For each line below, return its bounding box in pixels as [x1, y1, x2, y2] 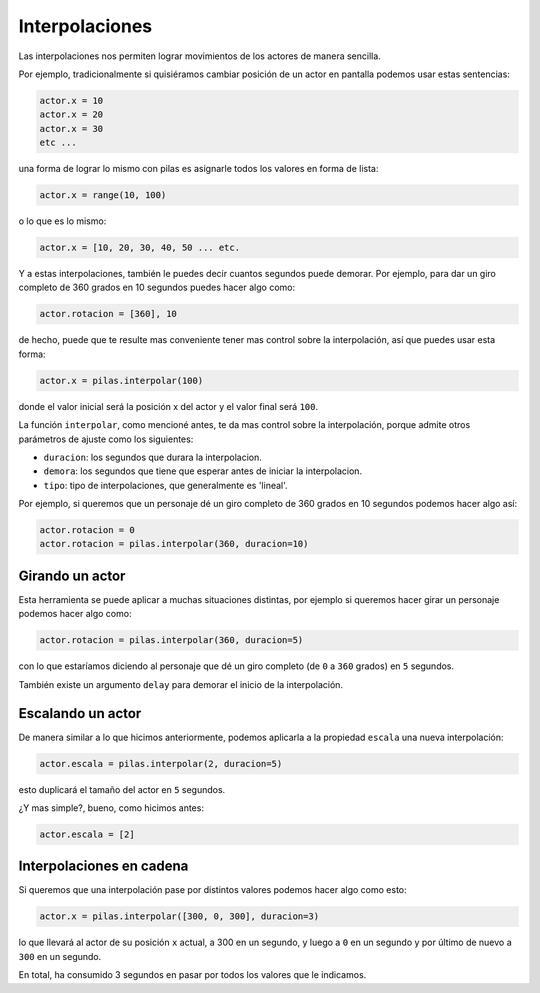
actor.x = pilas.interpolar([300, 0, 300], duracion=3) [39, 911, 320, 922]
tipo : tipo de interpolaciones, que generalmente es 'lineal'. [43, 479, 289, 491]
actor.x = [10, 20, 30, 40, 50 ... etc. [39, 242, 240, 254]
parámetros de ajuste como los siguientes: [18, 433, 194, 445]
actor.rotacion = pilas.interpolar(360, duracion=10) [39, 538, 309, 550]
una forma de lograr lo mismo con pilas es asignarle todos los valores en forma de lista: [18, 163, 379, 175]
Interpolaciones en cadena [18, 858, 189, 875]
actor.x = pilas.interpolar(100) [39, 375, 204, 386]
